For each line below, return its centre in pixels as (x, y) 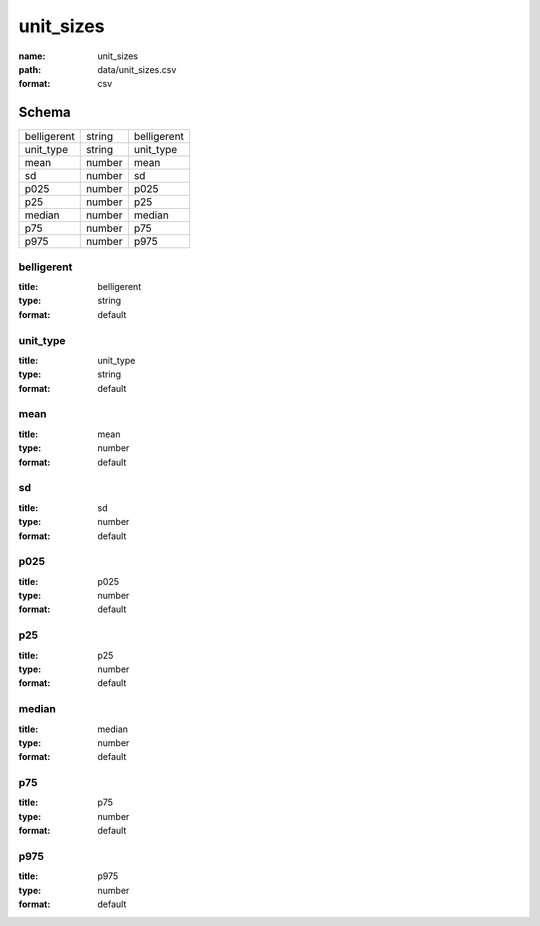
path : (30, 69)
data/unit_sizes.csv (137, 69)
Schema (45, 112)
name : (32, 56)
